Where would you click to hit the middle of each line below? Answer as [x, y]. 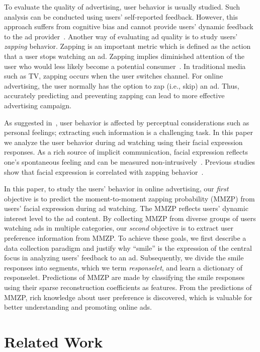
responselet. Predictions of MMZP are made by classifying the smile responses [124, 277]
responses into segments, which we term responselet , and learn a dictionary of [123, 267]
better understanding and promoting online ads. [78, 307]
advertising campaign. [38, 105]
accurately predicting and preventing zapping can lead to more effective [114, 95]
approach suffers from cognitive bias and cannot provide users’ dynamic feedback [129, 26]
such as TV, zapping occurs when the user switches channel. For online [114, 76]
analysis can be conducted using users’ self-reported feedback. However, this [121, 16]
